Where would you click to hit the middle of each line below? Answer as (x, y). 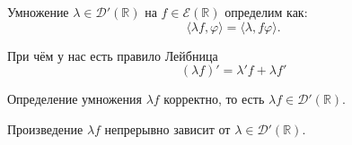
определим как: (266, 12)
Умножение (38, 12)
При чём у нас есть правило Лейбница (113, 55)
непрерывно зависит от (167, 128)
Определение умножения (75, 99)
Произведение (45, 128)
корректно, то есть (214, 99)
